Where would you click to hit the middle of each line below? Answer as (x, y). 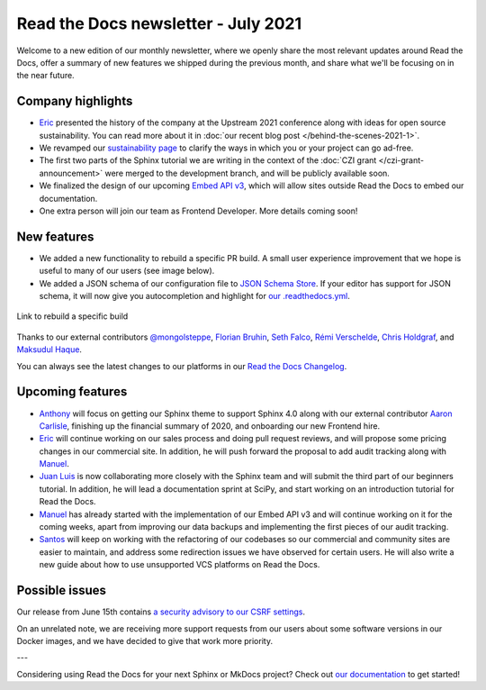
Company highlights (75, 101)
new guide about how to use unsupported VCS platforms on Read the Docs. (180, 565)
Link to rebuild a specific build (72, 316)
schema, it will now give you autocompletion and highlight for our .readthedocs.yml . (195, 296)
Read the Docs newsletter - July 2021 (159, 23)
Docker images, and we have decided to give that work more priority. (145, 640)
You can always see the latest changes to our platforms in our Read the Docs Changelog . (182, 366)
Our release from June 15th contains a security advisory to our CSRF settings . (161, 612)
